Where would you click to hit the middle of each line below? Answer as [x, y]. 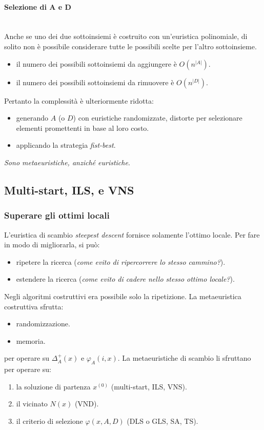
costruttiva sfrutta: [34, 306]
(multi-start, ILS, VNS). [149, 386]
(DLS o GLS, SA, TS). [163, 421]
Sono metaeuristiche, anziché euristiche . [67, 162]
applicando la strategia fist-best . [66, 145]
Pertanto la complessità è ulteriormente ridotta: [79, 100]
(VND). [87, 404]
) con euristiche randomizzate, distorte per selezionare [158, 118]
